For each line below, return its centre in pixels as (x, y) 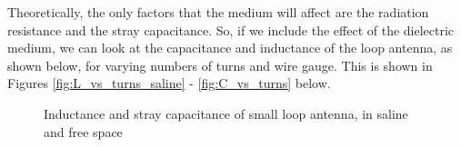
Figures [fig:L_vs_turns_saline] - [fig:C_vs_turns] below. (169, 83)
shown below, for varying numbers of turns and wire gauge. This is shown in (220, 65)
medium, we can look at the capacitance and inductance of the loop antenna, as (230, 48)
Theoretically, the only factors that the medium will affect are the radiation (218, 12)
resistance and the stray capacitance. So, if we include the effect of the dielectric (231, 29)
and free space (83, 131)
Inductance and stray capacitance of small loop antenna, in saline (226, 113)
